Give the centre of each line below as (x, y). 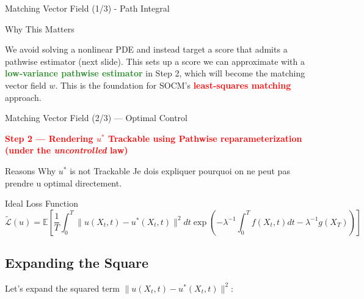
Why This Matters (40, 28)
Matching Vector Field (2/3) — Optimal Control (96, 118)
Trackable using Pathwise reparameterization (205, 138)
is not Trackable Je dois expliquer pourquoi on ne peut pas (180, 170)
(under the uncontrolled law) (67, 150)
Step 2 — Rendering (49, 138)
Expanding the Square (77, 263)
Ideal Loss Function (42, 203)
